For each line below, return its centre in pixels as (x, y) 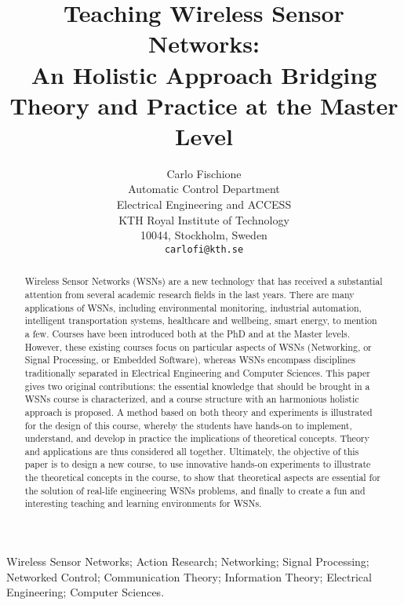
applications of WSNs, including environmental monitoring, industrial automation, (193, 307)
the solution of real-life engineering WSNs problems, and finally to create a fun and (195, 490)
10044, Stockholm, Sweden (204, 235)
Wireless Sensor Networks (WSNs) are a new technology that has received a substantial (204, 281)
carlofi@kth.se (204, 249)
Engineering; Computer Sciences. (86, 592)
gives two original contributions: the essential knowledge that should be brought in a (197, 386)
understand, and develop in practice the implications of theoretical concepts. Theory (197, 438)
